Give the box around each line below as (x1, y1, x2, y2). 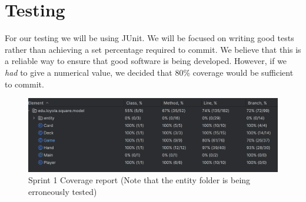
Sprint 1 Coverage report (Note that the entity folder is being (28, 174, 251, 186)
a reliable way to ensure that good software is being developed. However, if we (5, 55, 287, 67)
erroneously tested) (28, 185, 97, 197)
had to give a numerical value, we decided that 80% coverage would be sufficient (5, 66, 294, 78)
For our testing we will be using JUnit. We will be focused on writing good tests (5, 32, 294, 44)
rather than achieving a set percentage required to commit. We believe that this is (5, 43, 301, 55)
